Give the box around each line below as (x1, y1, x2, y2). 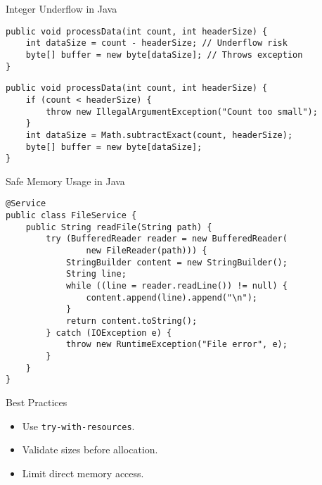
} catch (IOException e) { (46, 327, 172, 338)
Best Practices (6, 394, 67, 409)
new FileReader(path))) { (86, 246, 207, 256)
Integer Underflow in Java (6, 1, 117, 15)
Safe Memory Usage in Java (6, 173, 125, 188)
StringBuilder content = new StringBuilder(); (65, 257, 288, 267)
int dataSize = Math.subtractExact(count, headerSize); (25, 130, 293, 140)
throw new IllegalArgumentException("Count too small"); (46, 106, 318, 117)
